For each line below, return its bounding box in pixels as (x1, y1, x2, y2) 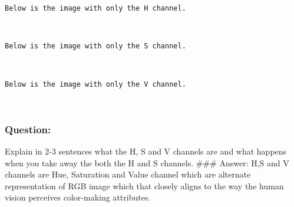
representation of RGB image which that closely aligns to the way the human (5, 179, 284, 192)
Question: (5, 121, 51, 136)
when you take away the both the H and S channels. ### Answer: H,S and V (5, 156, 289, 169)
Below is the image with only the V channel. (5, 80, 186, 88)
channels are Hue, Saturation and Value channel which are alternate (5, 168, 251, 180)
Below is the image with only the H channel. (5, 4, 186, 12)
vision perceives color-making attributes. (5, 191, 151, 203)
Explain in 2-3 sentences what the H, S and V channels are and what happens (5, 144, 287, 157)
